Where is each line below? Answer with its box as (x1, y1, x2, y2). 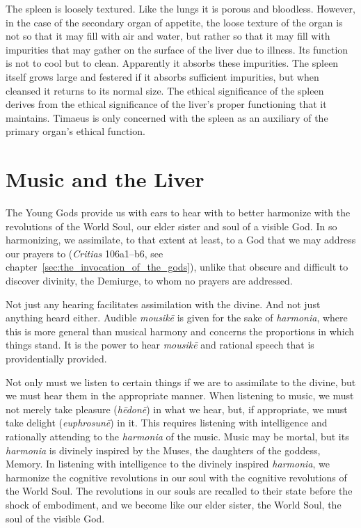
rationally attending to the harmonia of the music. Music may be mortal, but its (6, 429, 349, 443)
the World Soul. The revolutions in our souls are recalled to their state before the (6, 483, 353, 498)
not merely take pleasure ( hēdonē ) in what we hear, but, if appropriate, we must (6, 401, 348, 416)
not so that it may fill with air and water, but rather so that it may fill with (6, 29, 330, 43)
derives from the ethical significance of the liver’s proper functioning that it (6, 97, 327, 111)
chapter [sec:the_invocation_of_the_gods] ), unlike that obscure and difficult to (6, 259, 348, 274)
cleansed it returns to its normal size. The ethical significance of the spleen (6, 83, 324, 97)
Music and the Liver (6, 165, 204, 193)
